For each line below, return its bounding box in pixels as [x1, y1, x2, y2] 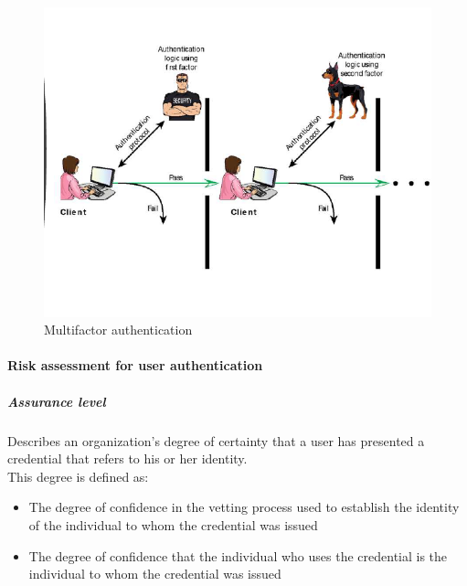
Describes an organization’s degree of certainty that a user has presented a [7, 431, 425, 450]
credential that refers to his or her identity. [7, 449, 248, 468]
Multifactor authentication [44, 320, 193, 339]
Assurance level [7, 391, 106, 410]
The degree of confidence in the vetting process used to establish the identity [28, 497, 460, 517]
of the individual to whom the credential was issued [28, 516, 318, 535]
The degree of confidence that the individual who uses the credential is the [28, 546, 448, 565]
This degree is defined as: [7, 466, 149, 485]
